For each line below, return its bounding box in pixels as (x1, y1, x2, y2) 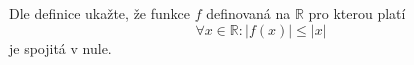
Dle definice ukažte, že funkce (9, 3, 191, 23)
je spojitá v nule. (9, 37, 112, 58)
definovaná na (206, 3, 291, 23)
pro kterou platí (308, 3, 406, 23)
